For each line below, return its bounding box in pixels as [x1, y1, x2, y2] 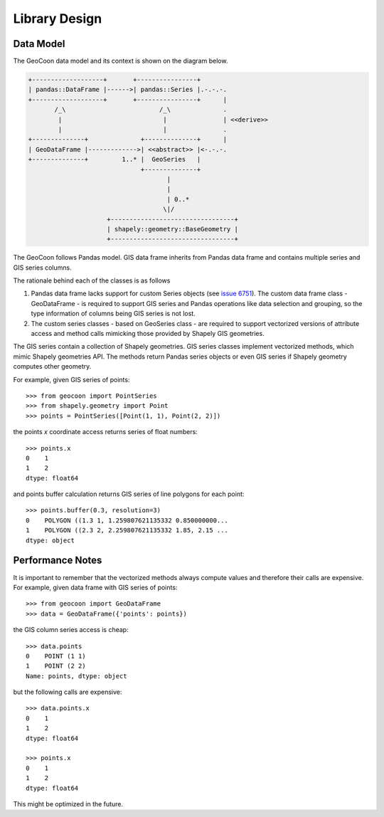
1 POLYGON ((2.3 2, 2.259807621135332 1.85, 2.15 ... [26, 527, 229, 534]
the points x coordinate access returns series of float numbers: [13, 428, 198, 436]
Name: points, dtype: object [26, 672, 127, 680]
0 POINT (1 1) [26, 652, 86, 660]
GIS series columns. [13, 263, 72, 272]
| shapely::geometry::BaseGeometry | [107, 225, 238, 233]
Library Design [13, 11, 102, 26]
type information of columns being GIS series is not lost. [31, 310, 196, 318]
